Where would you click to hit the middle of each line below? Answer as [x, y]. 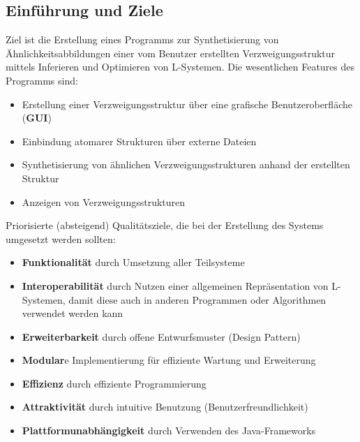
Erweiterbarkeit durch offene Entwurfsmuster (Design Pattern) [161, 336]
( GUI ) [37, 118]
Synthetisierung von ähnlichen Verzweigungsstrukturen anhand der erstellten [186, 164]
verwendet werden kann [73, 313]
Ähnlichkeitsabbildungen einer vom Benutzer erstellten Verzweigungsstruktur [171, 53]
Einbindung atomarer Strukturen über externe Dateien [139, 141]
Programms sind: [42, 80]
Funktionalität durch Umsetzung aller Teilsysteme [133, 262]
